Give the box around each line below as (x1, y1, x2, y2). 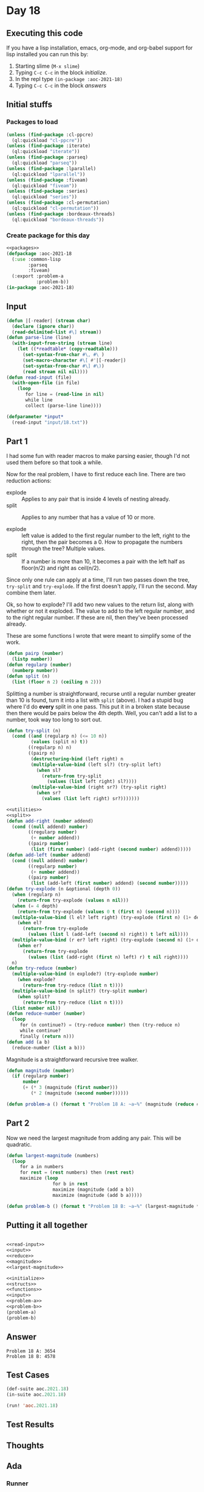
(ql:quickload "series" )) (12, 194, 78, 200)
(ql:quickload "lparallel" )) (12, 171, 86, 177)
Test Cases (6, 1369, 50, 1380)
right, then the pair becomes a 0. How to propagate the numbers (21, 538, 183, 546)
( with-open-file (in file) (12, 380, 80, 386)
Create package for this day (6, 231, 90, 240)
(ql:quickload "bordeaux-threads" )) (12, 216, 104, 223)
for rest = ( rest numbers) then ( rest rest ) (19, 1169, 135, 1176)
